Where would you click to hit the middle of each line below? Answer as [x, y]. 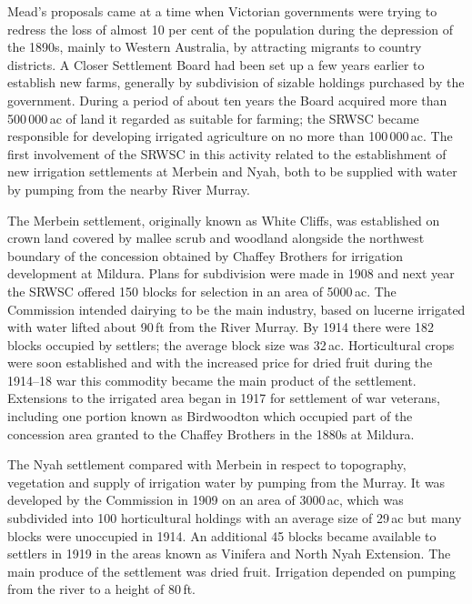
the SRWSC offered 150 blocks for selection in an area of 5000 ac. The [202, 291]
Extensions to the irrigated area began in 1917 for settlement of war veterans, [224, 398]
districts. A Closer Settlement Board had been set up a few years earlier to [216, 64]
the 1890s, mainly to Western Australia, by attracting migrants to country [215, 47]
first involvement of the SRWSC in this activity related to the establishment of [227, 153]
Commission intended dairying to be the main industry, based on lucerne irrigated [236, 309]
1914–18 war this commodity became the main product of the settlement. [212, 380]
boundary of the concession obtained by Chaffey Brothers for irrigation [206, 255]
